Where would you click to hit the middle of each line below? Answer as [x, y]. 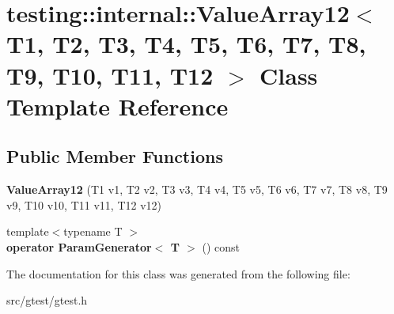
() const [221, 246]
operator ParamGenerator [79, 246]
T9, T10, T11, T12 [110, 75]
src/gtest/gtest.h [47, 300]
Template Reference [117, 106]
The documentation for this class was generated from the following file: [178, 273]
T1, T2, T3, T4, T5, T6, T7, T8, [186, 44]
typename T [93, 231]
